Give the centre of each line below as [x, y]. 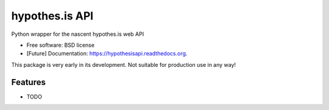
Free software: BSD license [60, 45]
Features [28, 82]
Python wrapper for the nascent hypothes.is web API [78, 34]
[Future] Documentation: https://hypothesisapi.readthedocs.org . [107, 53]
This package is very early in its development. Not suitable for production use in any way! [124, 64]
